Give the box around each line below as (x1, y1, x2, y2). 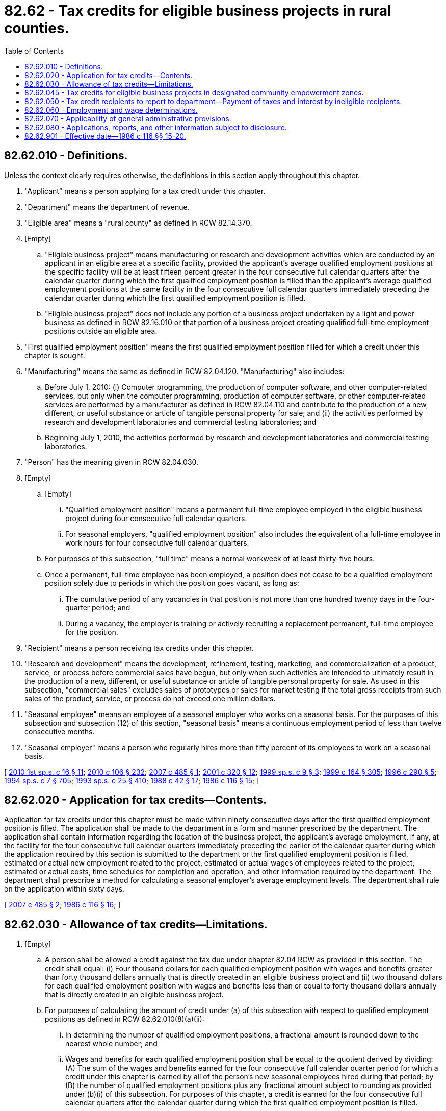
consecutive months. (24, 727, 95, 736)
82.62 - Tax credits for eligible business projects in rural (4, 2, 391, 19)
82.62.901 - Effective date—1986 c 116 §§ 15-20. (24, 131, 186, 140)
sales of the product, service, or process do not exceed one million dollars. (24, 694, 276, 703)
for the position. (65, 627, 118, 636)
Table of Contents (4, 46, 64, 55)
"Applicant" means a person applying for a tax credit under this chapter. (24, 186, 266, 195)
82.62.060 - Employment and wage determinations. (24, 105, 198, 114)
